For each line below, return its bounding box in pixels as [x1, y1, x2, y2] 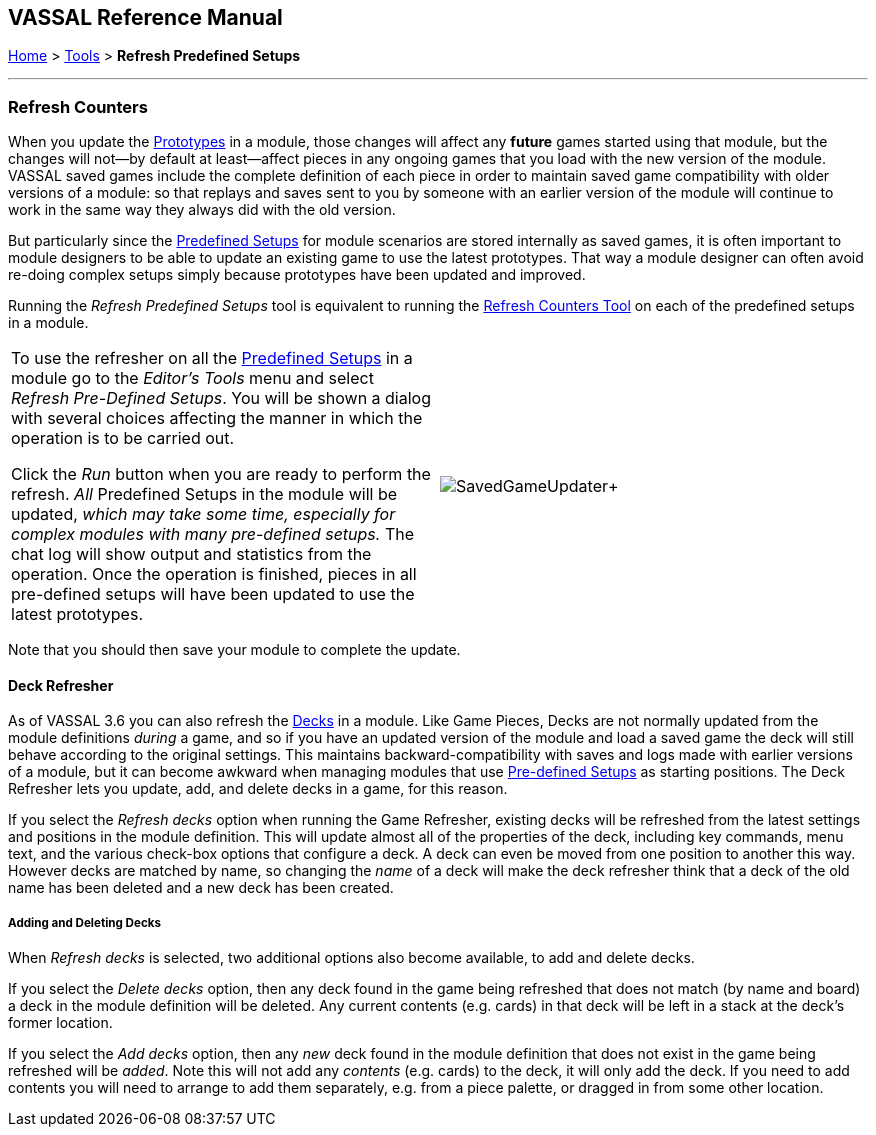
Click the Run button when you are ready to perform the [11, 464, 431, 485]
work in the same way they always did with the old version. [8, 201, 396, 219]
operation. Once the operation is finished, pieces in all [11, 564, 417, 585]
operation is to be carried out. [11, 428, 235, 449]
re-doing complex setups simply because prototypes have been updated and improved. [8, 266, 586, 284]
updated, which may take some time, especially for [11, 504, 396, 525]
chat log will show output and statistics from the [11, 544, 372, 565]
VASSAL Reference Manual [8, 5, 283, 30]
